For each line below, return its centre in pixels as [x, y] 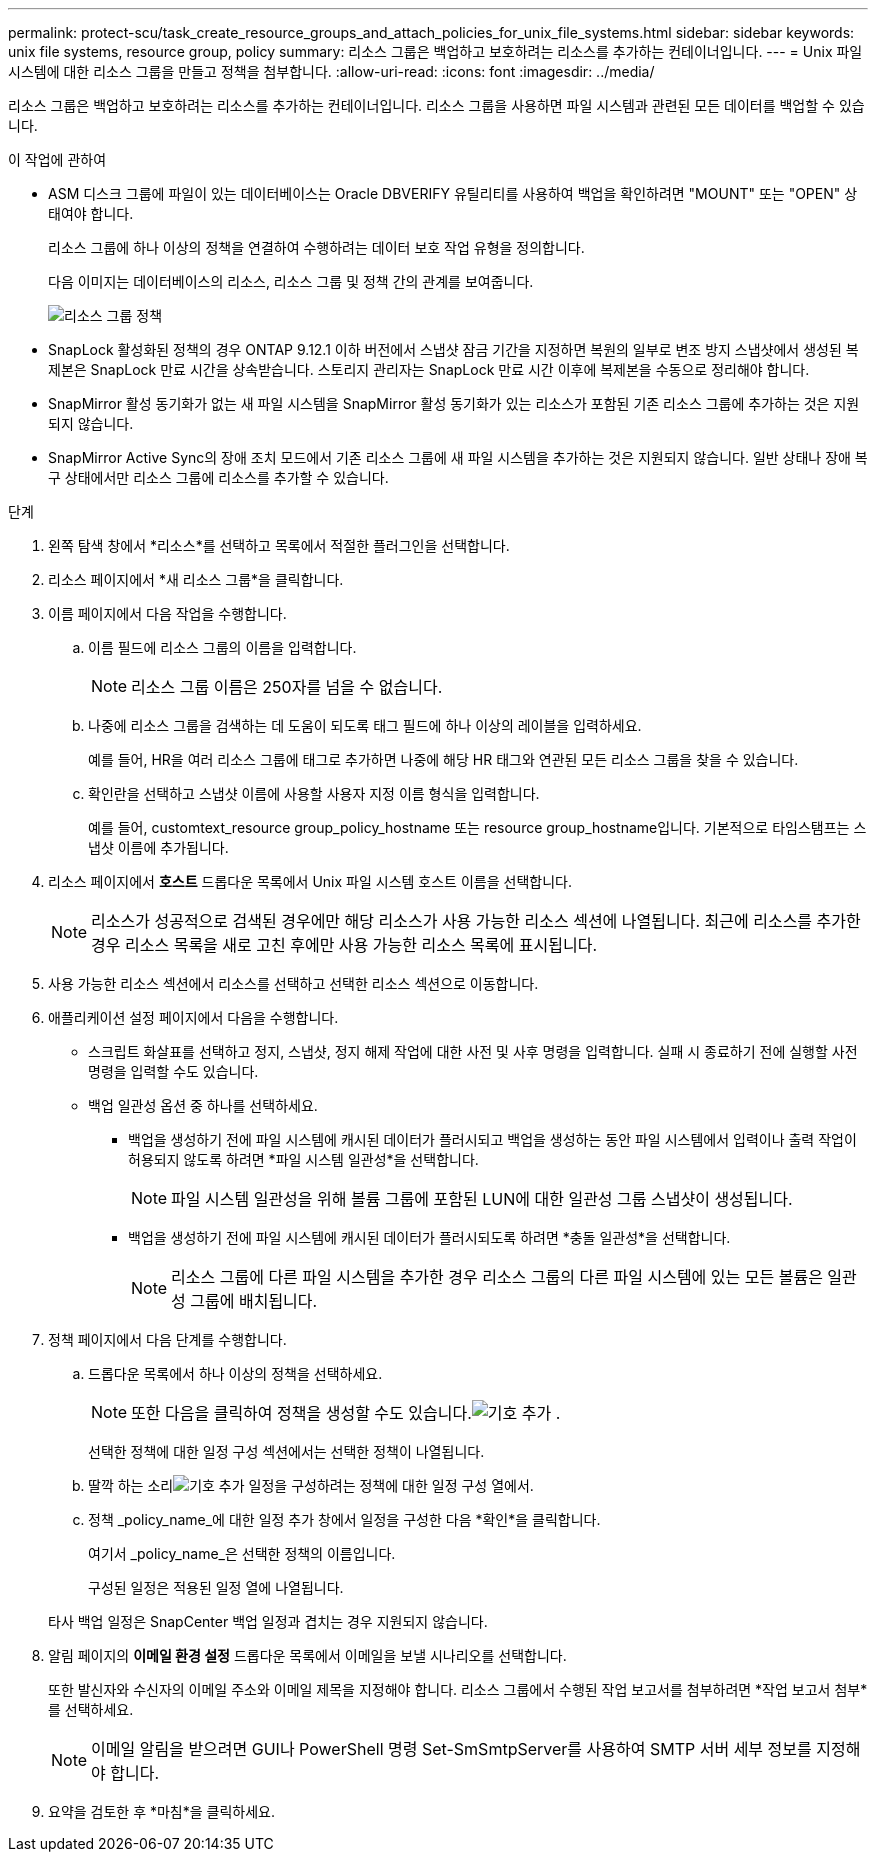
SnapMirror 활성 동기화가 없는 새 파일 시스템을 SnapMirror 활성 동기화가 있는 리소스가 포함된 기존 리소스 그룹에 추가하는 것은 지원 [454, 403]
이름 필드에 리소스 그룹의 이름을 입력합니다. [222, 647]
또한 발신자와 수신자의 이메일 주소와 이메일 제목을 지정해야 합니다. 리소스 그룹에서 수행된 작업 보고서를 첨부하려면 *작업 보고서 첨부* [458, 1689]
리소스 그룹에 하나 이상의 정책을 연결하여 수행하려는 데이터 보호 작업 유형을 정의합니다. [316, 247]
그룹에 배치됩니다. [254, 1301]
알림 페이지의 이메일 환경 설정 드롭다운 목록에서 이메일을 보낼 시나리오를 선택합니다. [307, 1655]
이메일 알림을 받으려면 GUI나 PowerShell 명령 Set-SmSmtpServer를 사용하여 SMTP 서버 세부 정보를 [451, 1749]
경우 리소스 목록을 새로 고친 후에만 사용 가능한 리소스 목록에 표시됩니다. [344, 945]
